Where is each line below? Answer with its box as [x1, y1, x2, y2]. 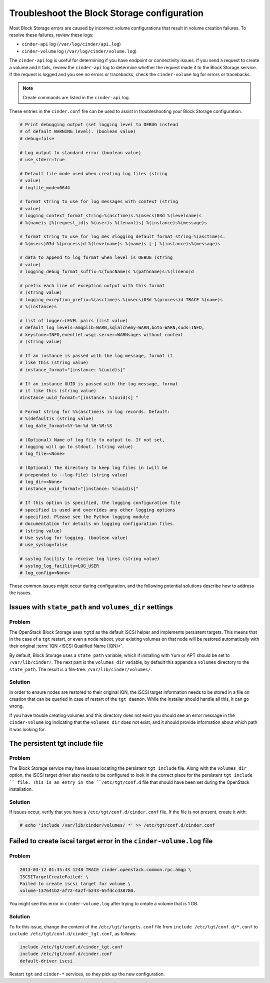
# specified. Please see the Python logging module [19, 514, 149, 520]
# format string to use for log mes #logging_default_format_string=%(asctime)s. [19, 234, 226, 240]
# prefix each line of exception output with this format [19, 283, 165, 289]
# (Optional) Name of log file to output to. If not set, [19, 437, 165, 442]
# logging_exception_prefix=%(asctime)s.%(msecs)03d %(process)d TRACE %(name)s [19, 297, 223, 302]
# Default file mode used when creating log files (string [19, 171, 167, 176]
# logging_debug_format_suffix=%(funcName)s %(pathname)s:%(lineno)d [19, 269, 194, 275]
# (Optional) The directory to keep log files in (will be [19, 465, 167, 470]
